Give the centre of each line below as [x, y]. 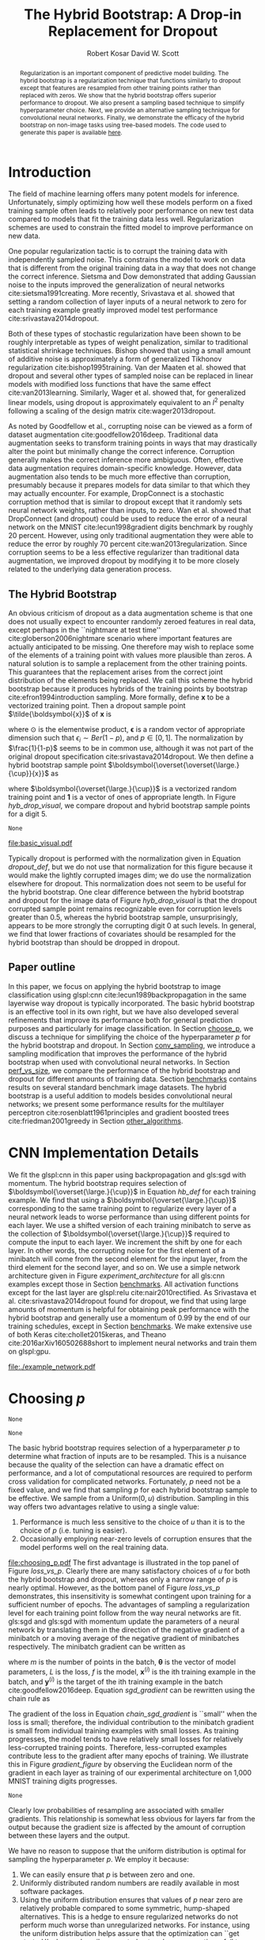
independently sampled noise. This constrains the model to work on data [127, 260]
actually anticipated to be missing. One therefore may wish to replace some [131, 646]
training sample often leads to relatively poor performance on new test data [131, 210]
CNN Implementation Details [104, 1152]
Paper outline [42, 967]
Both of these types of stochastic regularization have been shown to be [125, 334]
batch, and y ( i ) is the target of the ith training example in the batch [115, 1681]
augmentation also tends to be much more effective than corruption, [119, 477]
